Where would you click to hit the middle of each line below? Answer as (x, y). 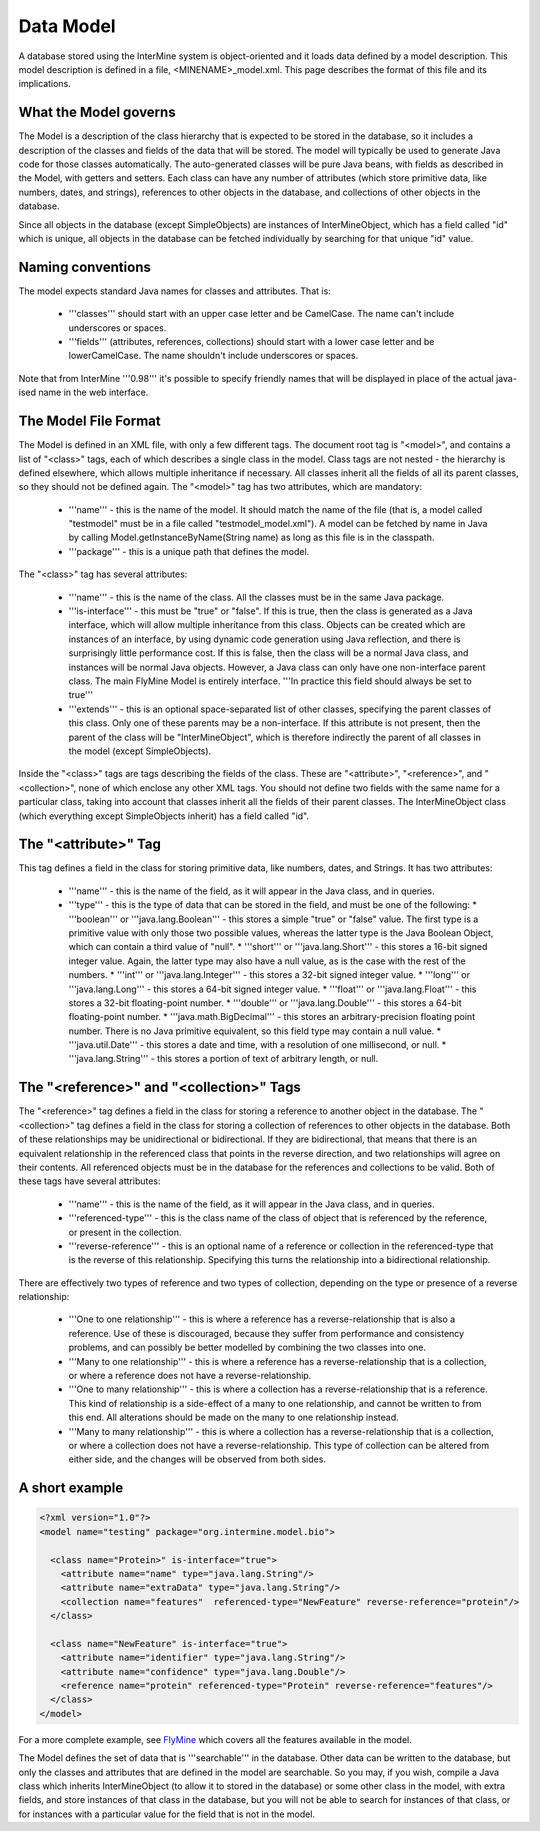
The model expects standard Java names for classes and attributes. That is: (175, 291)
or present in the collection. (125, 1232)
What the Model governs (97, 112)
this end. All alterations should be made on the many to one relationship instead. (233, 1417)
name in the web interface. (93, 392)
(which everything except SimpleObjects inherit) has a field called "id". (164, 816)
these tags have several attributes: (89, 1181)
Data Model (67, 26)
